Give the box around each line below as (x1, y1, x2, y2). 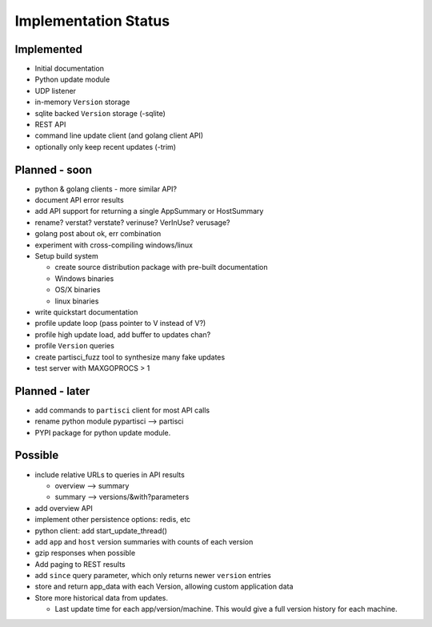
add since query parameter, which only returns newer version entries (34, 571, 271, 581)
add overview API (34, 503, 94, 512)
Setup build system (34, 251, 99, 261)
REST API (34, 120, 66, 130)
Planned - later (14, 384, 90, 398)
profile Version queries (34, 341, 115, 351)
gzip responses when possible (34, 549, 136, 558)
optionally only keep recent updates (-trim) (34, 142, 176, 151)
